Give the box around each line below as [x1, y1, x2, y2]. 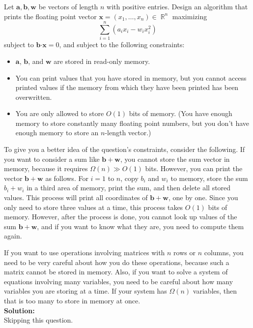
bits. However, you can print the [145, 163, 243, 174]
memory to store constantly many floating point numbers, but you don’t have [15, 118, 249, 128]
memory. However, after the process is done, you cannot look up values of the [4, 211, 237, 222]
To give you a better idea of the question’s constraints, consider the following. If [4, 144, 245, 154]
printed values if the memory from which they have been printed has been [15, 82, 239, 92]
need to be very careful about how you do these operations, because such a [4, 257, 229, 267]
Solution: [4, 305, 35, 315]
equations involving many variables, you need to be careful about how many [4, 276, 233, 286]
